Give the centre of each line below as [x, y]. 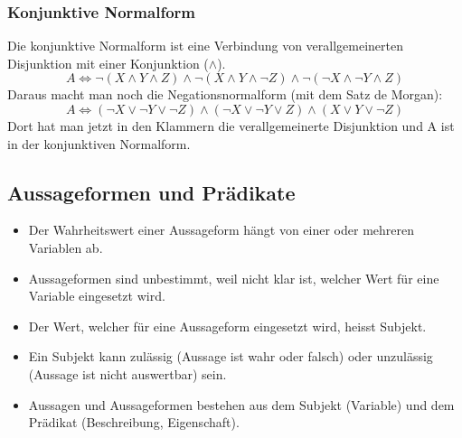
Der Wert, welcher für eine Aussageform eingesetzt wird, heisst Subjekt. [227, 326]
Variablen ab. [66, 247]
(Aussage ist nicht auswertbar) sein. [127, 373]
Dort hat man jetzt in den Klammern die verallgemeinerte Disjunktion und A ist [231, 126]
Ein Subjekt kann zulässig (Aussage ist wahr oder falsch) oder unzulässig [231, 356]
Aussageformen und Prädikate [151, 192]
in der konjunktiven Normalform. [99, 143]
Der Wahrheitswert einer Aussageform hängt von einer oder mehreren [222, 230]
